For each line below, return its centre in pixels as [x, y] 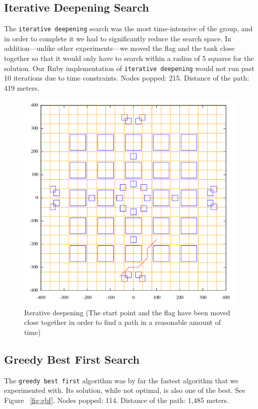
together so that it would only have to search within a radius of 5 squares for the [129, 58]
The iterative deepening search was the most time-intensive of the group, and [128, 28]
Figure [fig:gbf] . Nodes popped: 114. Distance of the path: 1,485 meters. [117, 400]
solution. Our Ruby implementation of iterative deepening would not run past [129, 68]
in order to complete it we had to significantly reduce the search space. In [118, 38]
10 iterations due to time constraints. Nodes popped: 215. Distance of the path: [127, 78]
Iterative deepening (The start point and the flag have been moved [127, 312]
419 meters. [22, 87]
